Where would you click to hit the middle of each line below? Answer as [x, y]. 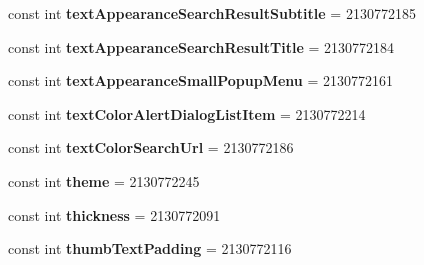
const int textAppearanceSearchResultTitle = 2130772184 [201, 46]
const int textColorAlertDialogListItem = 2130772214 [187, 113]
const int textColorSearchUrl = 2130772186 [151, 147]
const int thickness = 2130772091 [114, 214]
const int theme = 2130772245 [104, 180]
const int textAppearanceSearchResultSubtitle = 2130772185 [212, 13]
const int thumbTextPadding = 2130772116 [150, 248]
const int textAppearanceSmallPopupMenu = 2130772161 [200, 80]
